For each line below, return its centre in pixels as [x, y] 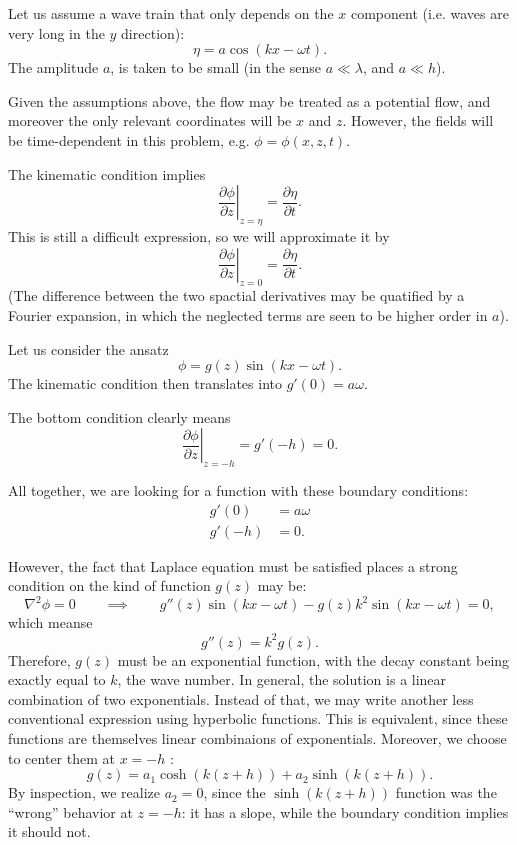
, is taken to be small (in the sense [215, 67]
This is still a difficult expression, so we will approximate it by [199, 235]
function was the [446, 792]
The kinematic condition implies [107, 173]
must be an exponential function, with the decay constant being [313, 659]
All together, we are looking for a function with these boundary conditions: [238, 490]
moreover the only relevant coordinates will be [150, 120]
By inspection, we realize [84, 792]
